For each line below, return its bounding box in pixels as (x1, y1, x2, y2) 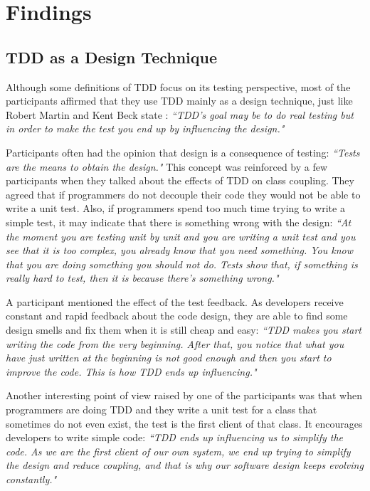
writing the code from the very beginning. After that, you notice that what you (6, 336, 344, 351)
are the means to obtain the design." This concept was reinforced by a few (6, 159, 328, 174)
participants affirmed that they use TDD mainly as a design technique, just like (6, 93, 353, 108)
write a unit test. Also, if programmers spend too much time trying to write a (6, 201, 345, 216)
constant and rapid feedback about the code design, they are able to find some (6, 308, 348, 323)
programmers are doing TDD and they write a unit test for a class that (6, 402, 317, 417)
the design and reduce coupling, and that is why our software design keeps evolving (6, 458, 364, 472)
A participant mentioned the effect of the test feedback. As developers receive (6, 294, 344, 309)
